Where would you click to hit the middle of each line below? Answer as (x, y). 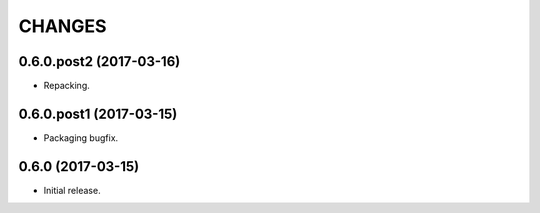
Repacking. (66, 86)
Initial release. (72, 190)
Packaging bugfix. (81, 137)
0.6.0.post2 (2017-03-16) (99, 61)
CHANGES (62, 26)
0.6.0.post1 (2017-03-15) (98, 113)
